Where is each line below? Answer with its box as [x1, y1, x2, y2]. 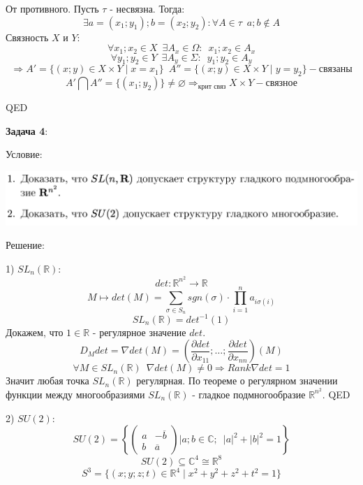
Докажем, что [6, 324, 64, 339]
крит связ [198, 82, 226, 90]
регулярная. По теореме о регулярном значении [136, 373, 338, 388]
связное [265, 78, 297, 89]
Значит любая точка [6, 373, 89, 388]
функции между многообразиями [6, 386, 145, 401]
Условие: [6, 147, 43, 161]
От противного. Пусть [6, 1, 99, 15]
